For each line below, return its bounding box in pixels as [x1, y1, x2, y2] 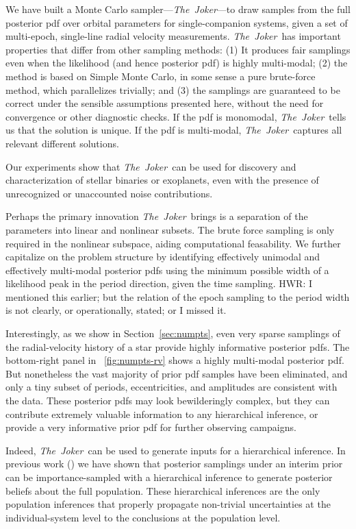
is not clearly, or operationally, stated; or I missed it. [5, 303, 227, 317]
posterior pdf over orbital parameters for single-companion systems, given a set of [5, 15, 348, 29]
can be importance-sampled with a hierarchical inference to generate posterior [5, 470, 333, 484]
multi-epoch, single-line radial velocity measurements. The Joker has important [5, 29, 341, 43]
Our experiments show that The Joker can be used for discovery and [5, 159, 296, 173]
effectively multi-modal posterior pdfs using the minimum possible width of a [5, 262, 329, 277]
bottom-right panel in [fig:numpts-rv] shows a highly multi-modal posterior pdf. [5, 353, 344, 367]
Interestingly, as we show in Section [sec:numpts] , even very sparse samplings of [5, 326, 340, 341]
